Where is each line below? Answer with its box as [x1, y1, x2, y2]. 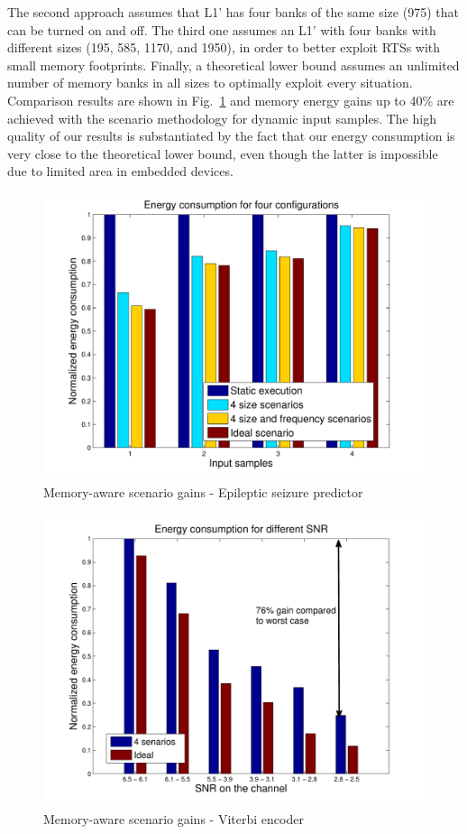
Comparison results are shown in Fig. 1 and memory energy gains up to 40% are [7, 90, 454, 109]
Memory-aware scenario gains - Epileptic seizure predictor [43, 482, 363, 501]
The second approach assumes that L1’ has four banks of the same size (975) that [7, 3, 459, 21]
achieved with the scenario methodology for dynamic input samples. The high [7, 108, 436, 127]
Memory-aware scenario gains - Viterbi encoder [43, 809, 304, 828]
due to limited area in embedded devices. [7, 162, 233, 181]
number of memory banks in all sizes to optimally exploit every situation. [7, 73, 413, 92]
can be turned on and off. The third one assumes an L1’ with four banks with [7, 20, 436, 39]
